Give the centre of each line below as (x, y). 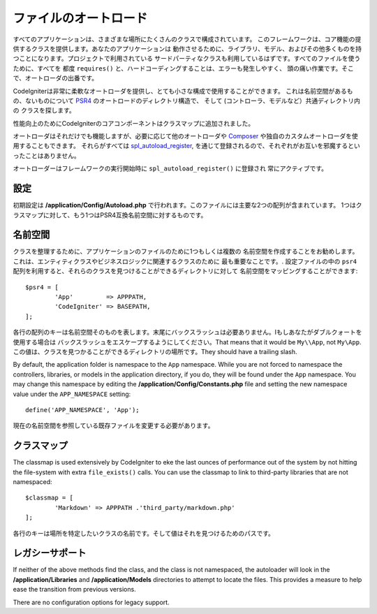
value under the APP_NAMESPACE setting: (72, 394)
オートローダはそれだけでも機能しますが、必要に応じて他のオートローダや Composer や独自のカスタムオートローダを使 (186, 136)
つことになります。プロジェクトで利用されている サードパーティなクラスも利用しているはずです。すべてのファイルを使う (187, 59)
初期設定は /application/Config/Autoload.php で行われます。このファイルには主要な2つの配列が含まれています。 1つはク (187, 205)
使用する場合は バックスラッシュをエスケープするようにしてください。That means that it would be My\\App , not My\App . (187, 342)
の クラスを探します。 (44, 110)
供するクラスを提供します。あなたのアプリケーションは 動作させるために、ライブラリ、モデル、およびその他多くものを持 (187, 48)
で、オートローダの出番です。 (56, 78)
